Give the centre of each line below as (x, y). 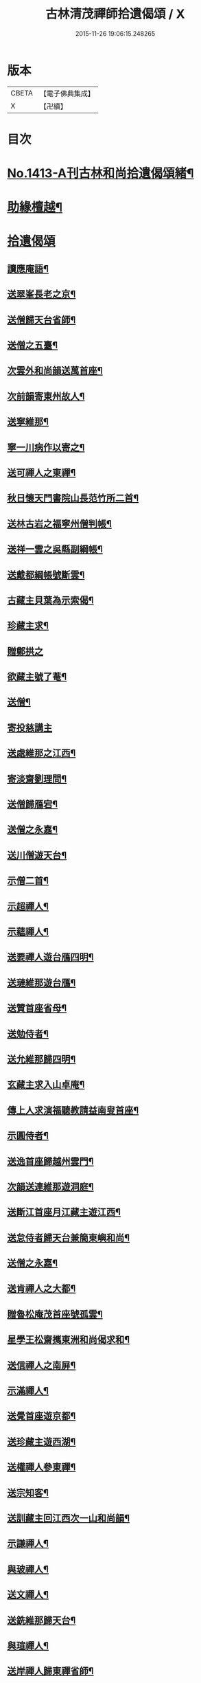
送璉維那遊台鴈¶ (42, 983)
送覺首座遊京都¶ (42, 1416)
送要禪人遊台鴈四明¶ (50, 957)
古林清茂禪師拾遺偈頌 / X (115, 14)
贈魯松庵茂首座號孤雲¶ (55, 1314)
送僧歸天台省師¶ (42, 320)
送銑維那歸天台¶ (42, 1620)
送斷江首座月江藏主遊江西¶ (64, 1212)
